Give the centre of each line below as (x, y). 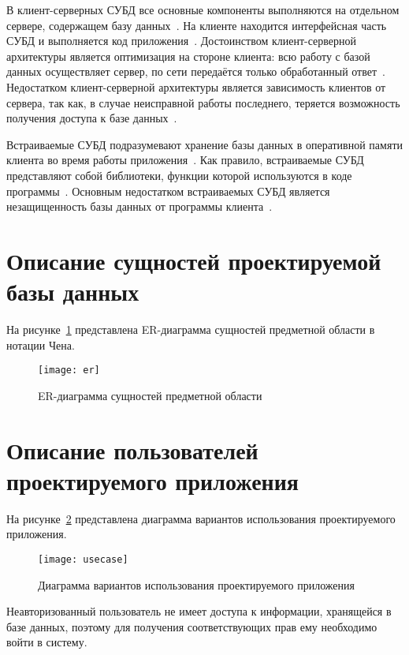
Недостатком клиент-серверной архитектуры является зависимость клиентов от (196, 86)
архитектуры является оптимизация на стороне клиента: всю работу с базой (188, 56)
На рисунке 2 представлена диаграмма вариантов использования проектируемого (201, 518)
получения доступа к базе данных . (92, 118)
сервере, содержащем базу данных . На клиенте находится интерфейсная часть (197, 25)
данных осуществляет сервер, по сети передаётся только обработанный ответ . (196, 71)
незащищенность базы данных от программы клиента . (139, 206)
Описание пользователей (132, 449)
